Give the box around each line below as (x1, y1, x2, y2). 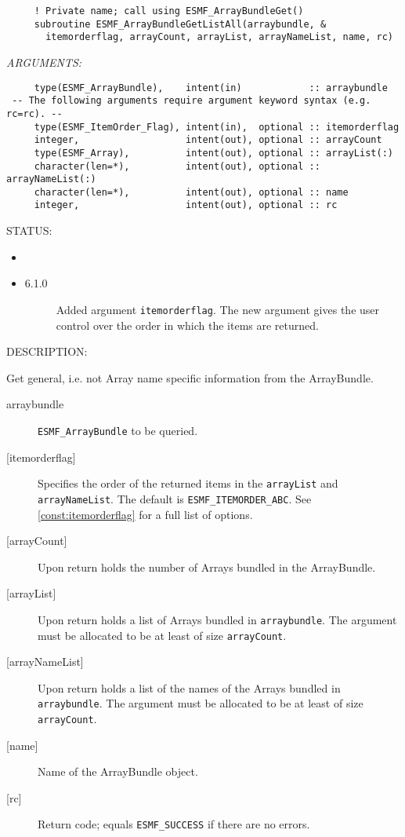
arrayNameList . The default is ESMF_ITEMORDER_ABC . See (38, 490, 312, 506)
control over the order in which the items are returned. (56, 316, 319, 333)
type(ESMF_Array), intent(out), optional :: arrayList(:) (34, 147, 393, 159)
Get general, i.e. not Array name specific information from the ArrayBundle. (6, 369, 374, 386)
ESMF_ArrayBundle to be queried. (38, 422, 198, 438)
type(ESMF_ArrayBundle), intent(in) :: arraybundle (34, 82, 388, 93)
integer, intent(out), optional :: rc (34, 199, 338, 211)
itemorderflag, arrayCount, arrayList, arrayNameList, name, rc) (45, 31, 393, 43)
